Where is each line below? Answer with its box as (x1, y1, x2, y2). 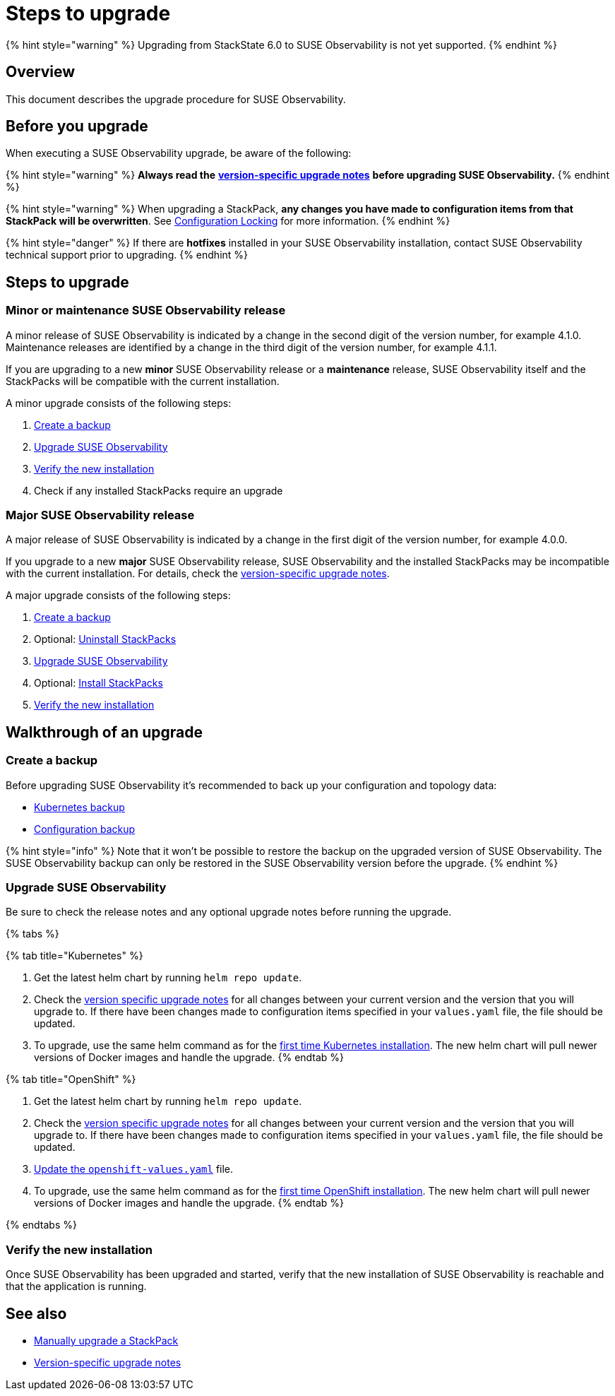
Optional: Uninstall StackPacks (34, 633, 177, 646)
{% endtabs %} (6, 1219, 77, 1231)
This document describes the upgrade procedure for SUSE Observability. (6, 93, 346, 105)
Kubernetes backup (34, 800, 125, 813)
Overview (6, 63, 76, 81)
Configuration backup (34, 822, 136, 835)
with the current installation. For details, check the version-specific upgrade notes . (6, 567, 390, 580)
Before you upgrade (6, 117, 148, 136)
